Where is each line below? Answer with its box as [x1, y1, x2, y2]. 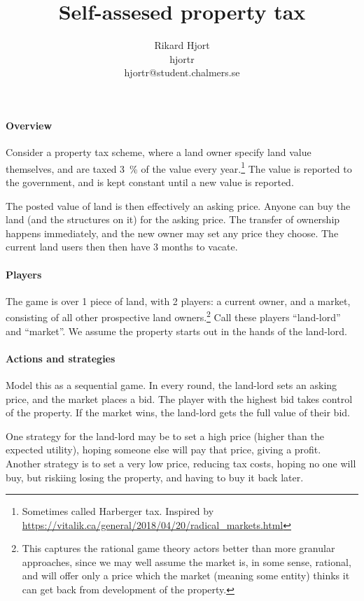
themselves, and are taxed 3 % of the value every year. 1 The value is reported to [6, 159, 352, 176]
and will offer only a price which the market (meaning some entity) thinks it [22, 568, 350, 583]
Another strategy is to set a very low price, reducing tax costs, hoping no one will [6, 455, 356, 470]
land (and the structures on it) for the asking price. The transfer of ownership [6, 212, 340, 227]
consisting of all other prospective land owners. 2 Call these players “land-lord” [6, 308, 341, 324]
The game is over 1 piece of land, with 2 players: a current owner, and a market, [6, 293, 351, 308]
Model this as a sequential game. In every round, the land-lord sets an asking [6, 377, 337, 392]
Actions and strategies [6, 351, 115, 365]
